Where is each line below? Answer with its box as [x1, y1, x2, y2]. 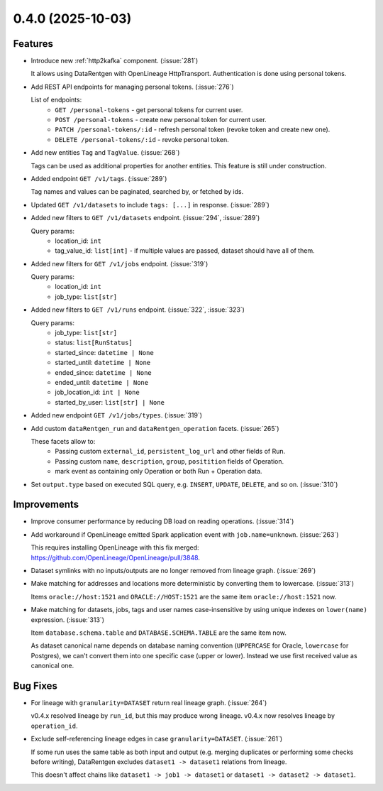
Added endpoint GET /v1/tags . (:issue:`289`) [30, 174, 167, 182]
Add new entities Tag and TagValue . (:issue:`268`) [30, 148, 180, 157]
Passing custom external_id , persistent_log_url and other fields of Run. [55, 447, 286, 456]
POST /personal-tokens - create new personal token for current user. [55, 116, 267, 124]
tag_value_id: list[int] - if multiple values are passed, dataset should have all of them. [55, 246, 315, 255]
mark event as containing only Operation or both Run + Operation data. [55, 467, 262, 476]
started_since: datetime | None [55, 348, 154, 356]
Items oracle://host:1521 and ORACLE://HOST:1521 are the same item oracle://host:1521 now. [30, 592, 337, 601]
